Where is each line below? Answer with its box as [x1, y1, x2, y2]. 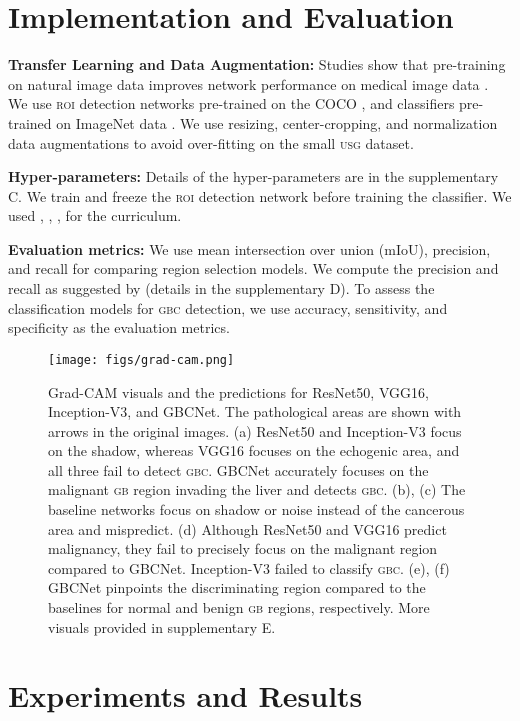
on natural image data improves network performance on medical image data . [8, 73, 489, 94]
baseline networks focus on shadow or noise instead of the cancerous [48, 499, 465, 520]
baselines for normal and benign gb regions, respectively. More [48, 597, 430, 618]
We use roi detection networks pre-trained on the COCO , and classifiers [8, 93, 455, 114]
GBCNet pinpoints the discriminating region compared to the [48, 577, 426, 598]
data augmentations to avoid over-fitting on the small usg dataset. [8, 132, 414, 153]
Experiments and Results [8, 675, 363, 716]
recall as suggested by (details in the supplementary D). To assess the [8, 278, 435, 299]
